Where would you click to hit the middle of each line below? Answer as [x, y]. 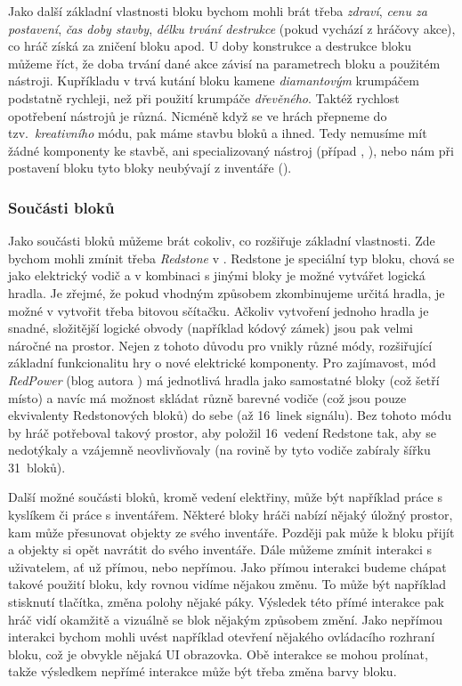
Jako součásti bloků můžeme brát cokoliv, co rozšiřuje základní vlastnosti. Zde [222, 241]
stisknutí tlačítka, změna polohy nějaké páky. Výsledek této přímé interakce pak [226, 602]
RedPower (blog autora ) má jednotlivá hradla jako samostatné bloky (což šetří [224, 379]
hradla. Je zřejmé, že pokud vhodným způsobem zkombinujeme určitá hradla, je [227, 292]
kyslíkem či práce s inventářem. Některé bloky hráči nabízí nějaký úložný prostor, [231, 515]
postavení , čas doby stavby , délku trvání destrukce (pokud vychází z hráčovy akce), [232, 28]
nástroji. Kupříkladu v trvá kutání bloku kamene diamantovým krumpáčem [214, 81]
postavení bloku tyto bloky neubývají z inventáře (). [150, 168]
